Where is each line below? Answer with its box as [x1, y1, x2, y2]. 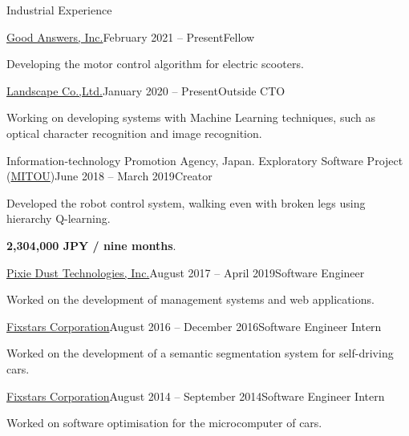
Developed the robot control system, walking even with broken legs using [6, 194, 366, 211]
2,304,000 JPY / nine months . [6, 236, 176, 253]
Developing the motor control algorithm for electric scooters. [6, 55, 304, 72]
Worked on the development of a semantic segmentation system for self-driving [6, 345, 394, 361]
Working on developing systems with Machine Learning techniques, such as [6, 109, 376, 126]
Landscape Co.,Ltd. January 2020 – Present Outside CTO [6, 82, 285, 99]
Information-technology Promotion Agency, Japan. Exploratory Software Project [6, 151, 403, 168]
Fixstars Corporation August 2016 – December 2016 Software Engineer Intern [6, 317, 382, 334]
